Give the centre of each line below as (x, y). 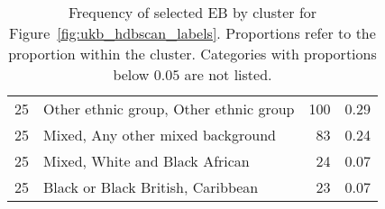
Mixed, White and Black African (147, 161)
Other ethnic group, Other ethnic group (169, 109)
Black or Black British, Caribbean (151, 187)
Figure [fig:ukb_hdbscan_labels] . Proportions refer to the (192, 33)
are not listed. (228, 74)
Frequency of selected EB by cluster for (192, 12)
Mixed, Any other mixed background (160, 135)
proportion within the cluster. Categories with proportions (192, 54)
